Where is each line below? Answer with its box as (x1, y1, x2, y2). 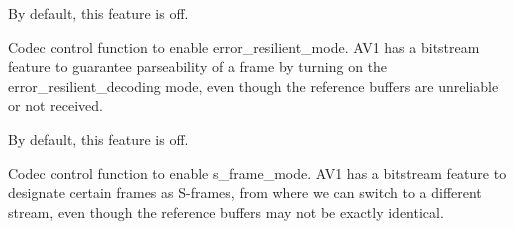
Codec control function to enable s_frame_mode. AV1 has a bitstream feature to (8, 162, 507, 183)
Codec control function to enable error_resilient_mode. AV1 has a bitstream (8, 36, 480, 57)
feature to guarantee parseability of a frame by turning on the (8, 56, 388, 77)
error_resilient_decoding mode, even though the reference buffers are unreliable (8, 75, 499, 96)
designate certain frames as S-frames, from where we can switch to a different (8, 182, 482, 203)
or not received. (8, 95, 103, 116)
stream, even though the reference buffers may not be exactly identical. (8, 201, 444, 222)
